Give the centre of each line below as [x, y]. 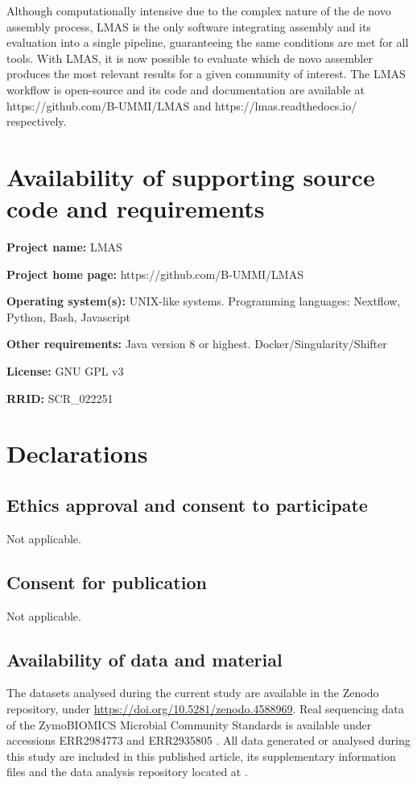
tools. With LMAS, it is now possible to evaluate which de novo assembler [190, 58]
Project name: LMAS [64, 247]
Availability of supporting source [191, 176]
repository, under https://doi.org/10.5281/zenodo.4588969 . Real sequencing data [205, 708]
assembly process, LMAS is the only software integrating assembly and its [189, 26]
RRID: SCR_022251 [60, 398]
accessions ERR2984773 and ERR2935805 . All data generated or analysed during [208, 740]
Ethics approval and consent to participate [187, 504]
